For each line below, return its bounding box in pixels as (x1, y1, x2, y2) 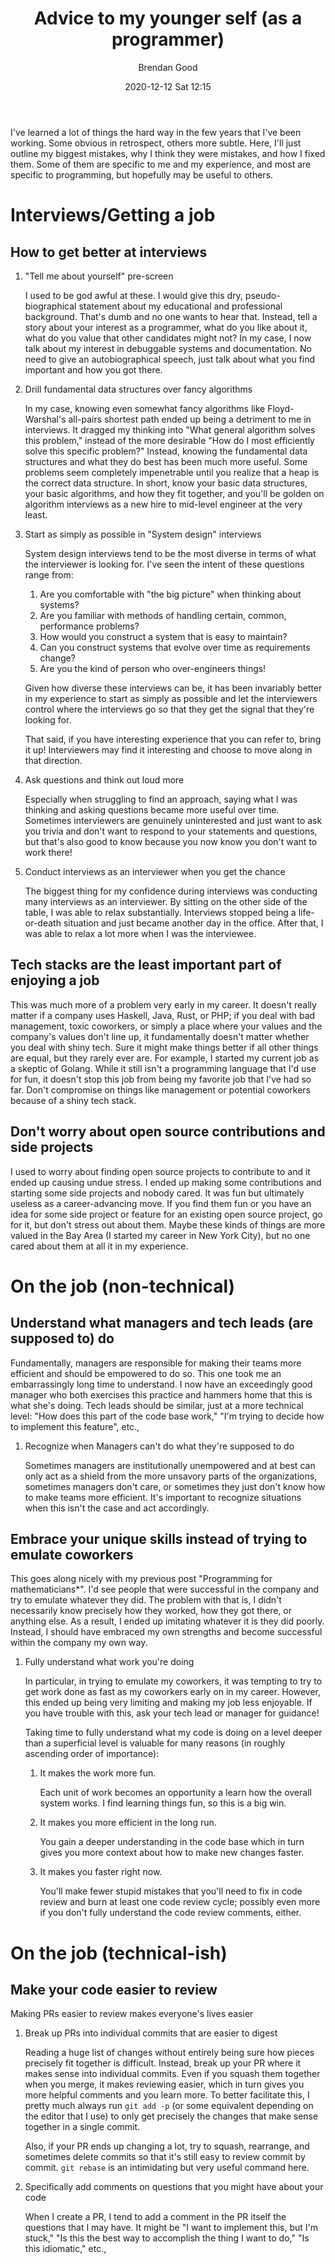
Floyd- (267, 402, 295, 414)
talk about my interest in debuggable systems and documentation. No (24, 342, 312, 354)
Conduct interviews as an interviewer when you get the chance (24, 865, 286, 877)
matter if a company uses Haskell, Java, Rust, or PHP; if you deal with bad (10, 1009, 316, 1021)
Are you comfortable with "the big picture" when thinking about (39, 588, 302, 600)
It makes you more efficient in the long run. (39, 1817, 217, 1829)
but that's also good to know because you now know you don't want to (24, 835, 318, 847)
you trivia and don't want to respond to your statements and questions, (24, 825, 318, 837)
